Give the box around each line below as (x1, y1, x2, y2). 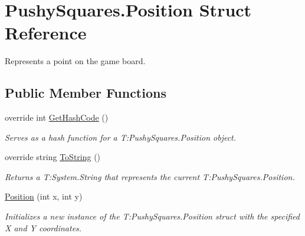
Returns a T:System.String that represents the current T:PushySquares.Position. (5, 170, 295, 182)
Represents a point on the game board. (5, 55, 146, 67)
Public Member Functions (5, 84, 166, 102)
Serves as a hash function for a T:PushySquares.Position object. (5, 131, 237, 143)
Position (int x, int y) (5, 190, 83, 202)
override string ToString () (5, 151, 101, 163)
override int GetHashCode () (5, 111, 109, 124)
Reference (5, 21, 87, 45)
